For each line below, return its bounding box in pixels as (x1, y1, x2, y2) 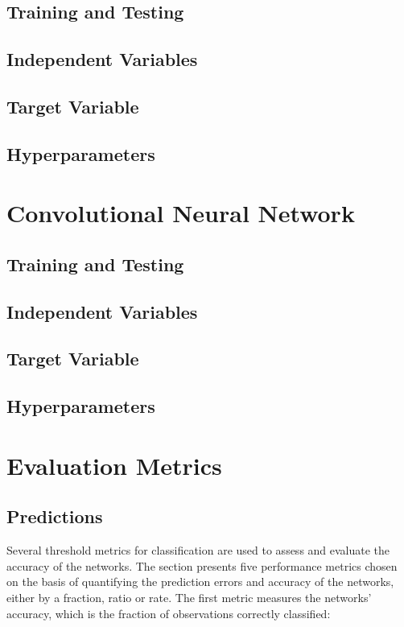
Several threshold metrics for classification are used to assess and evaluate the (6, 542, 390, 559)
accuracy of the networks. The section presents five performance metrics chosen (6, 557, 398, 574)
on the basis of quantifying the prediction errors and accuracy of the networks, (6, 573, 394, 590)
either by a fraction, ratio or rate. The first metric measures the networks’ (6, 588, 372, 605)
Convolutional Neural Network (6, 196, 355, 229)
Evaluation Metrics (6, 448, 222, 481)
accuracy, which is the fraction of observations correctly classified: (6, 604, 331, 621)
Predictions (6, 504, 103, 529)
